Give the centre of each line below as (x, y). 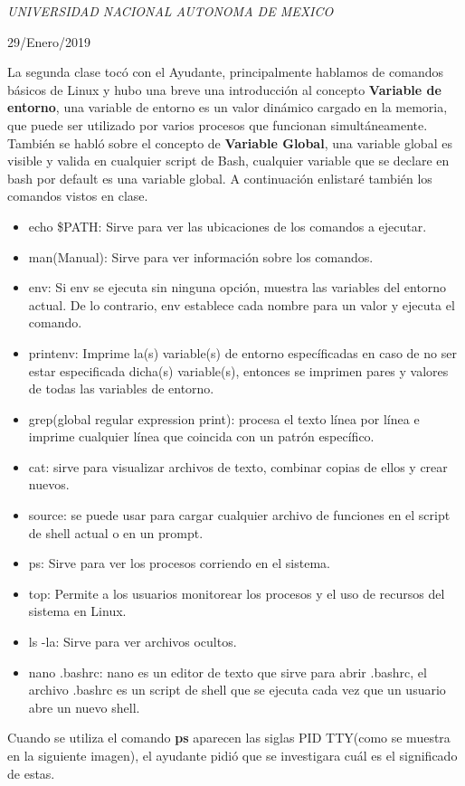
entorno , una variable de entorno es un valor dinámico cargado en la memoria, (228, 107)
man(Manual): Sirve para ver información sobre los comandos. (201, 256)
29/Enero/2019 (49, 41)
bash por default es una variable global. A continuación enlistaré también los (220, 178)
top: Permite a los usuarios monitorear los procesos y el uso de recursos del (237, 593)
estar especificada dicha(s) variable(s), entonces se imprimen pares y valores (238, 370)
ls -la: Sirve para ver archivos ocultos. (133, 642)
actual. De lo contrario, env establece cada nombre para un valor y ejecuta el (242, 304)
